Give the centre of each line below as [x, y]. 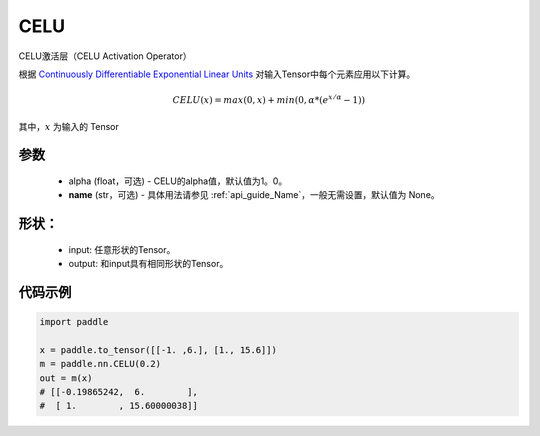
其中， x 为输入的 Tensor [69, 126]
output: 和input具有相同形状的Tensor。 [148, 264]
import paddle [74, 322]
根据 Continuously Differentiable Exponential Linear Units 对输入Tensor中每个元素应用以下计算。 [217, 74]
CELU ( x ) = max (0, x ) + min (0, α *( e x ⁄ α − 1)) [268, 99]
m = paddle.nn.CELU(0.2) [100, 364]
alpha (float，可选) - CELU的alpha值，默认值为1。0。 [178, 181]
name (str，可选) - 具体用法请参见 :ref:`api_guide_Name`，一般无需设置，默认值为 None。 [254, 195]
